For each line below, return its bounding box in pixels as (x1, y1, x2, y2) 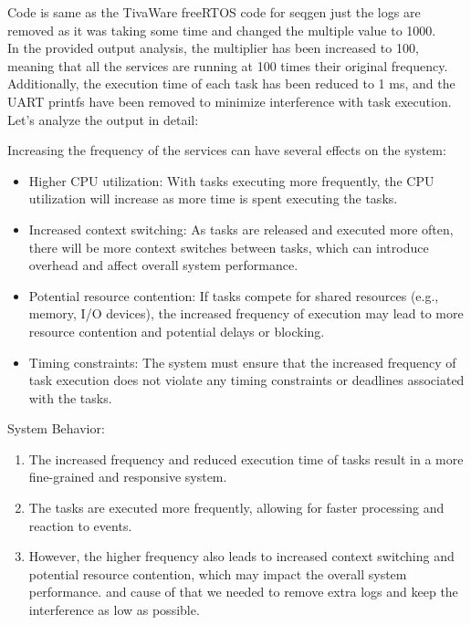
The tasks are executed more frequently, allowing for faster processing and (28, 498, 445, 517)
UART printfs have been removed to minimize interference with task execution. (7, 91, 452, 110)
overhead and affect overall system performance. (28, 255, 298, 275)
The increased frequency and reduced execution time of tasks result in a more (28, 449, 464, 468)
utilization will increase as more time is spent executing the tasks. (28, 189, 398, 208)
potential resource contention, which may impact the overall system (28, 564, 407, 583)
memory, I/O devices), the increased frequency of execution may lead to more (28, 304, 464, 323)
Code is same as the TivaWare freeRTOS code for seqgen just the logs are (7, 3, 421, 21)
